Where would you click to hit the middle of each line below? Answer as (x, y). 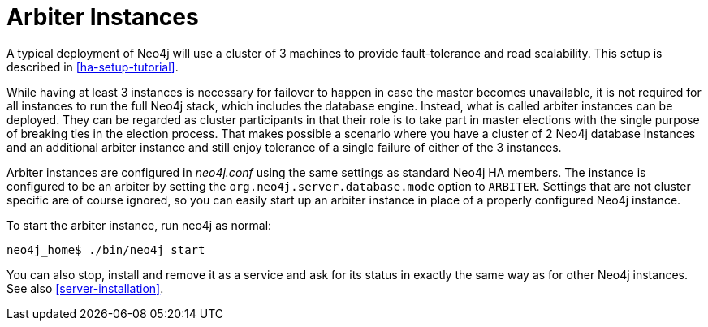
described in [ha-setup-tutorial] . (93, 67)
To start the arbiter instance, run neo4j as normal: (139, 225)
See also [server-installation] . (85, 288)
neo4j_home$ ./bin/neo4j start (106, 250)
